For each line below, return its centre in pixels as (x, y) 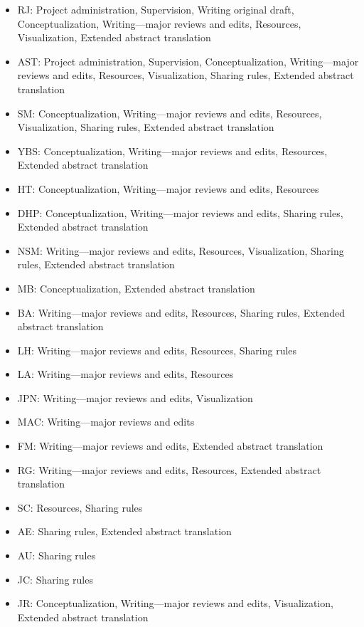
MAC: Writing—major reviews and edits (106, 422)
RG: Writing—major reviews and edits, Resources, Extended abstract (169, 469)
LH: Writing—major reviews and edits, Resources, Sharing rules (157, 350)
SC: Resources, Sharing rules (80, 507)
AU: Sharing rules (57, 555)
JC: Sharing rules (55, 579)
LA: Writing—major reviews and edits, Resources (125, 374)
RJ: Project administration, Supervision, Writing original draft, (156, 9)
